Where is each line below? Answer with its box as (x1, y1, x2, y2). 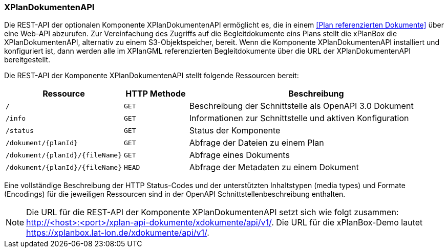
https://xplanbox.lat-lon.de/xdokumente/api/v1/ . (26, 227, 209, 238)
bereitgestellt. (4, 55, 51, 64)
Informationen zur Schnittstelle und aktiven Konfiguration (189, 113, 409, 124)
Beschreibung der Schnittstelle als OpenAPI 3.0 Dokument (189, 101, 414, 111)
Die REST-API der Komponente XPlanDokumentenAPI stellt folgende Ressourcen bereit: (4, 71, 299, 80)
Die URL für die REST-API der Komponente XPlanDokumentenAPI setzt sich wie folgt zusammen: (26, 207, 399, 218)
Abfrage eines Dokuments (189, 150, 290, 161)
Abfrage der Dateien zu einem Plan (189, 138, 324, 148)
